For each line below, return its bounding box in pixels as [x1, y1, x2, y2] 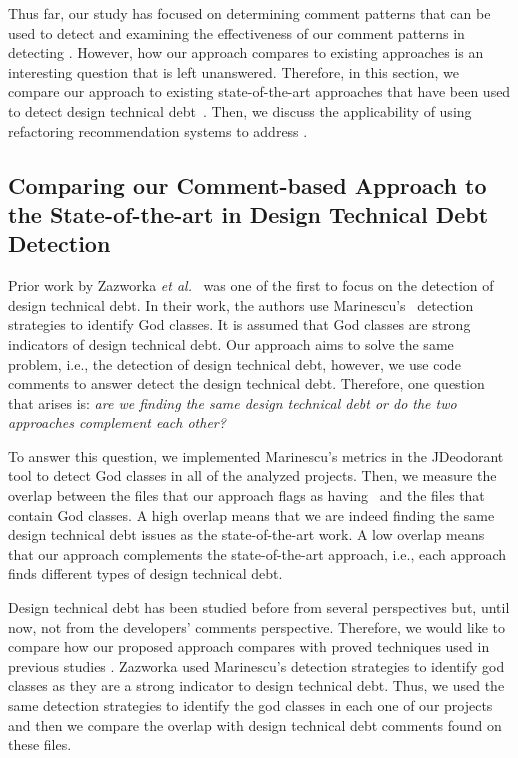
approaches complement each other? [8, 412, 226, 433]
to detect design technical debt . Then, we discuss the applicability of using [8, 100, 472, 121]
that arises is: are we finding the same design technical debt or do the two [8, 392, 457, 413]
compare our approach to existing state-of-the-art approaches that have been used [8, 81, 511, 102]
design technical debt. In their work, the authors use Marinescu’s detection [8, 294, 474, 315]
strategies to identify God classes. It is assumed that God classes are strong [8, 314, 471, 335]
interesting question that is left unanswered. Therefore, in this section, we [8, 61, 459, 82]
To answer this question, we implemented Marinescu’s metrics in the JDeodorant [8, 445, 504, 466]
